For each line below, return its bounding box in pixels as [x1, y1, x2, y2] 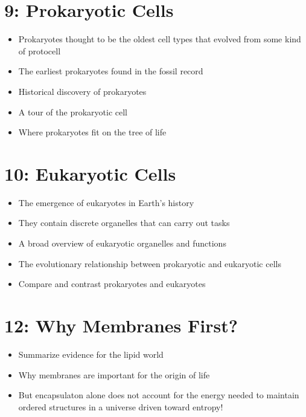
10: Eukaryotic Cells [4, 161, 176, 186]
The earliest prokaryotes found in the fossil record [18, 65, 203, 77]
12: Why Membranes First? [4, 312, 238, 337]
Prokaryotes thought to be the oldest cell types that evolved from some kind [18, 33, 301, 45]
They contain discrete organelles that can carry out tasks [18, 216, 230, 229]
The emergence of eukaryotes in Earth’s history [18, 196, 194, 208]
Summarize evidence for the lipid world [18, 347, 164, 360]
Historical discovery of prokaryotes [18, 85, 147, 97]
